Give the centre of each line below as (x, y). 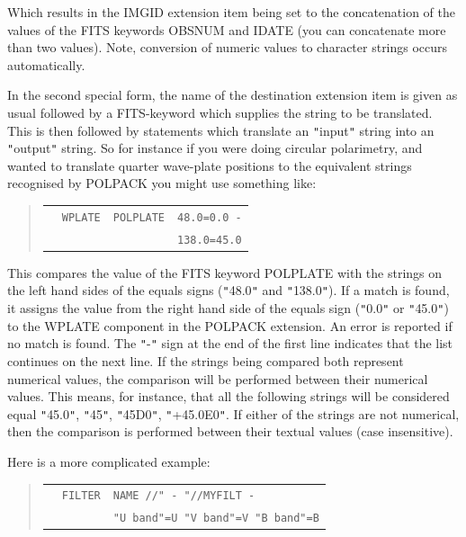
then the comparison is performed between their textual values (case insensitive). (230, 431)
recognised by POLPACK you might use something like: (162, 183)
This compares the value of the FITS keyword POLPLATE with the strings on (225, 272)
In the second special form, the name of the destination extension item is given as (233, 95)
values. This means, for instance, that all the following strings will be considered (229, 396)
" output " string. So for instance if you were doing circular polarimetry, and (215, 148)
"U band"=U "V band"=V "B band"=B (216, 519)
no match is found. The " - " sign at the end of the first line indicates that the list (230, 343)
